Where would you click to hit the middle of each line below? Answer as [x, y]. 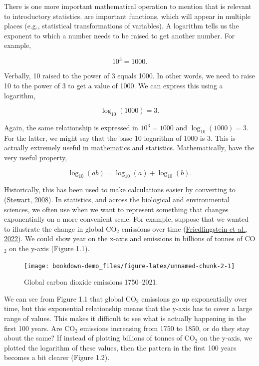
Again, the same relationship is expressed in [71, 128]
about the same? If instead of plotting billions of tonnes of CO [100, 338]
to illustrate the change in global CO [60, 228]
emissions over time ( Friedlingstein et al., [184, 228]
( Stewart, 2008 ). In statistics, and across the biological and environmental [117, 199]
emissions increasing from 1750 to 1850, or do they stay [165, 328]
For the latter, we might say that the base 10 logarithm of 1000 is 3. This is [120, 138]
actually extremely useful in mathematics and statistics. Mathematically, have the [129, 148]
